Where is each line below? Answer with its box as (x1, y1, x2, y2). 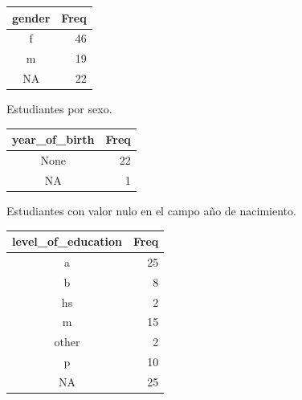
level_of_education (12, 233, 123, 250)
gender (12, 9, 51, 26)
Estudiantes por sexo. (6, 100, 112, 117)
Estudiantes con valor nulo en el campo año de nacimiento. (6, 202, 296, 218)
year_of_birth (12, 131, 95, 148)
